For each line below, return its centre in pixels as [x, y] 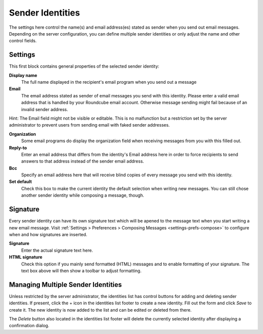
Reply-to [18, 148]
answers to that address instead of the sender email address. [83, 161]
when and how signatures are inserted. [48, 234]
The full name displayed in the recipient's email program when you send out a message [109, 82]
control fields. [23, 41]
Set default [20, 182]
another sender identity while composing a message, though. [83, 195]
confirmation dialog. [29, 326]
